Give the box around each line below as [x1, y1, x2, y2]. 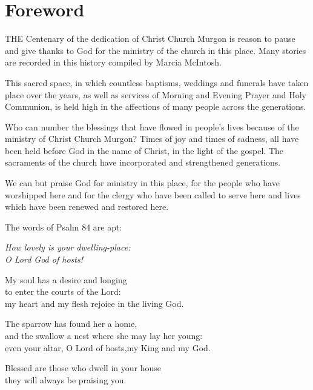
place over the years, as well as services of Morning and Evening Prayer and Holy [5, 88, 306, 101]
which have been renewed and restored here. [5, 200, 169, 213]
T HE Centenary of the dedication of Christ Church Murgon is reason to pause [5, 32, 295, 45]
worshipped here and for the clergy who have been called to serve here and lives [5, 188, 301, 201]
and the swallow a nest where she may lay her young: [5, 329, 203, 341]
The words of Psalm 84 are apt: [5, 220, 122, 233]
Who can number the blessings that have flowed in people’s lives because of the [5, 120, 299, 133]
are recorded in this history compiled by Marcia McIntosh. [5, 56, 222, 69]
